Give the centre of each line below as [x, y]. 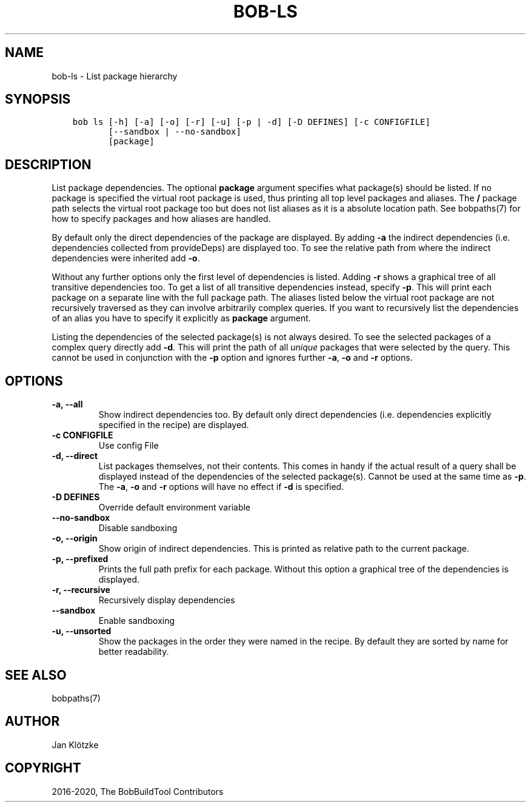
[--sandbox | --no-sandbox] [175, 132]
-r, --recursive [81, 590]
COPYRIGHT [43, 768]
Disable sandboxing [138, 528]
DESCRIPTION [48, 164]
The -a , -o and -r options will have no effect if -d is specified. [221, 487]
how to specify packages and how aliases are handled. [161, 219]
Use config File [129, 446]
